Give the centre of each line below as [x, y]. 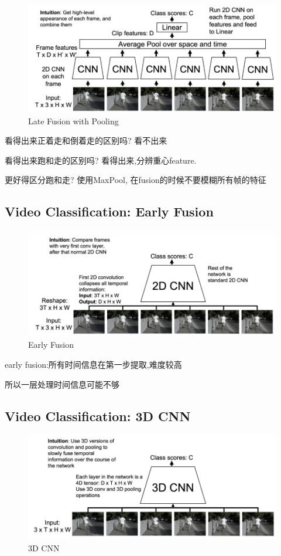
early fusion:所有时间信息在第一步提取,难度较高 [93, 364]
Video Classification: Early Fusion [109, 211]
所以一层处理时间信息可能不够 [62, 384]
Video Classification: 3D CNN [98, 416]
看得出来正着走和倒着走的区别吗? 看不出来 [86, 140]
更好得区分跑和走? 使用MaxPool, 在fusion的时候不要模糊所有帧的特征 [136, 180]
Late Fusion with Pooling [73, 121]
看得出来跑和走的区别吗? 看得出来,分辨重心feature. [101, 160]
